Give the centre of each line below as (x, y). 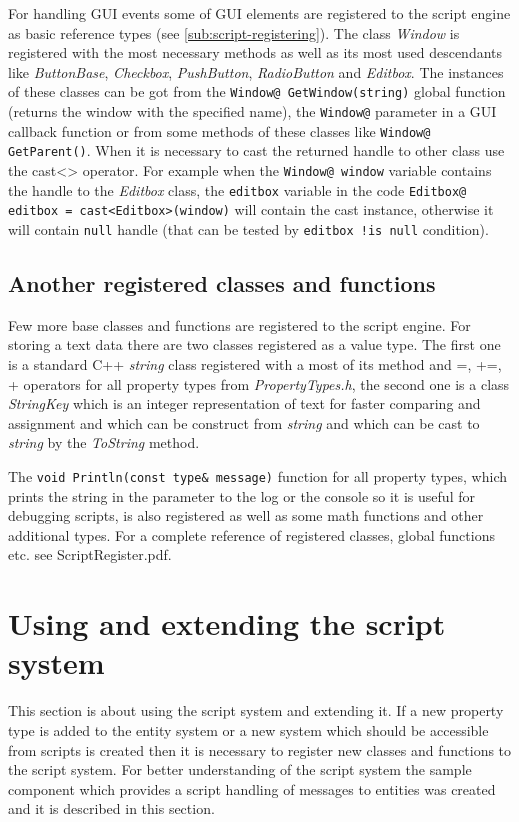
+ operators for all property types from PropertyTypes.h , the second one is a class (259, 383)
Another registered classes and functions (222, 283)
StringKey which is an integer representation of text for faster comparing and (244, 403)
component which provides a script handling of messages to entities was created (252, 788)
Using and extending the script (227, 623)
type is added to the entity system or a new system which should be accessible (248, 729)
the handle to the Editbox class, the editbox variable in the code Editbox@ (237, 189)
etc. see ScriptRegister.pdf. (90, 554)
